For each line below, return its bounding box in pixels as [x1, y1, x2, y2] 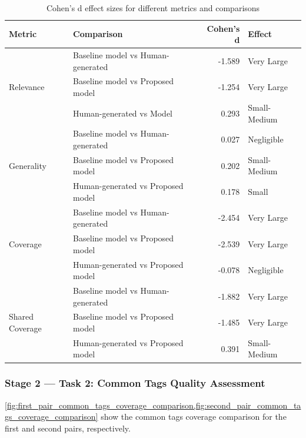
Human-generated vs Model [73, 107, 173, 119]
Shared [9, 310, 34, 323]
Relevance [9, 81, 45, 93]
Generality [9, 159, 46, 171]
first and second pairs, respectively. [5, 422, 131, 434]
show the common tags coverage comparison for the [101, 410, 287, 423]
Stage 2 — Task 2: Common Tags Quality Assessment [5, 376, 265, 390]
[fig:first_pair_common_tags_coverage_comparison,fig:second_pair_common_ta [5, 399, 301, 411]
